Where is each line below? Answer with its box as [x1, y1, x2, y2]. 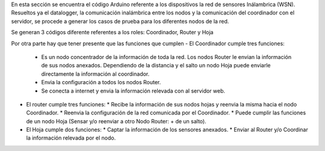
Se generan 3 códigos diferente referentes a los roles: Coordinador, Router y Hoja [11, 29, 214, 36]
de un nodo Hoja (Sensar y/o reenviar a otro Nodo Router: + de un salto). [26, 117, 207, 125]
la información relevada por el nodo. [26, 134, 116, 141]
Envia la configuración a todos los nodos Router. [41, 79, 161, 86]
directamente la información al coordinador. [41, 70, 150, 78]
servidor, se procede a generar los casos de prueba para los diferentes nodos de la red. [11, 17, 229, 25]
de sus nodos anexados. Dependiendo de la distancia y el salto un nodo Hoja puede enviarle [41, 62, 271, 69]
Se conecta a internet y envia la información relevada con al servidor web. [41, 87, 226, 94]
